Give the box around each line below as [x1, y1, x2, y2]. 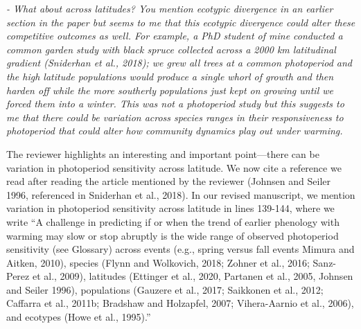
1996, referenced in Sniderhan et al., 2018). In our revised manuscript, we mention [6, 187, 355, 202]
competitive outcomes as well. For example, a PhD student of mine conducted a [6, 28, 343, 43]
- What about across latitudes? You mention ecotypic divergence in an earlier [6, 1, 333, 15]
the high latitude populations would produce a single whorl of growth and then [6, 69, 334, 83]
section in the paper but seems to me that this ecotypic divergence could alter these [6, 15, 355, 29]
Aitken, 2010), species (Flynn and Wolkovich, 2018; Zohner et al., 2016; [6, 255, 310, 269]
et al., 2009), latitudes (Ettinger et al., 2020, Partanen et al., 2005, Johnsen [32, 269, 353, 283]
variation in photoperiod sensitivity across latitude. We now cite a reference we [6, 160, 342, 175]
